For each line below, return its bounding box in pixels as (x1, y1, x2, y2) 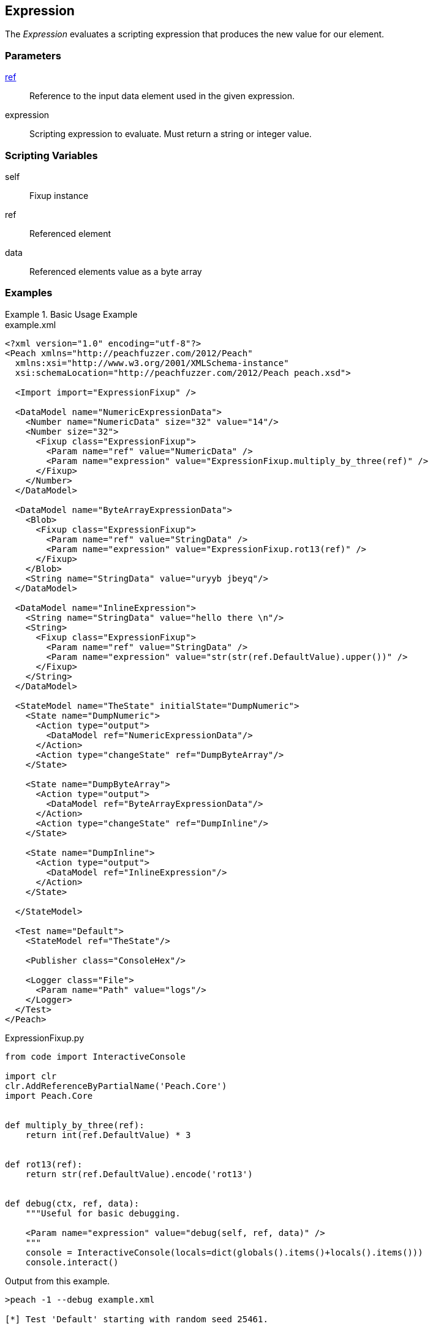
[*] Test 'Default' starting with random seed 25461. (5, 1314, 268, 1324)
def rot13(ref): (5, 1159, 83, 1169)
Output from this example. (5, 1275, 110, 1286)
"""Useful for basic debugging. (25, 1208, 181, 1218)
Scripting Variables (5, 149, 98, 162)
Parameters (5, 49, 61, 62)
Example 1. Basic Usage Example (5, 309, 138, 320)
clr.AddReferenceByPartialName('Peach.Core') (5, 1080, 227, 1091)
